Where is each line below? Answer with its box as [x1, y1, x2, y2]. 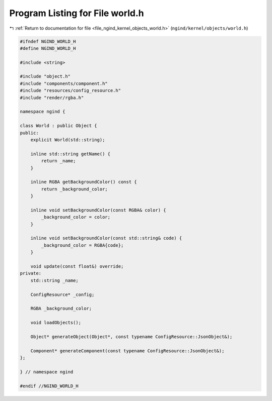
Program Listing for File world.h [9, 8, 144, 19]
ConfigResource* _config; [30, 291, 95, 297]
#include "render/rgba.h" [20, 94, 84, 101]
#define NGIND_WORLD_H [20, 45, 76, 51]
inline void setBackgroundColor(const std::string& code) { [30, 235, 182, 241]
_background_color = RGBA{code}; [41, 242, 124, 248]
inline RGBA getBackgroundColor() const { [30, 179, 137, 185]
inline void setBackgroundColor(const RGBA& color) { [30, 207, 166, 213]
